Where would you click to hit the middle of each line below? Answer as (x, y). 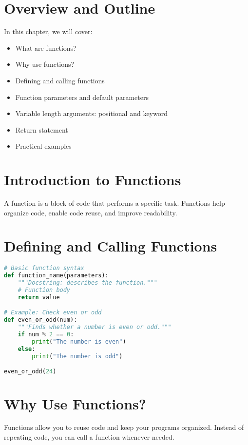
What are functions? (46, 48)
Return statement (42, 129)
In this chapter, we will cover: (48, 31)
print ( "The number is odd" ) (77, 356)
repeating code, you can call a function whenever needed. (89, 436)
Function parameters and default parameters (82, 97)
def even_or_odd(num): (41, 320)
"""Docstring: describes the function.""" (87, 283)
